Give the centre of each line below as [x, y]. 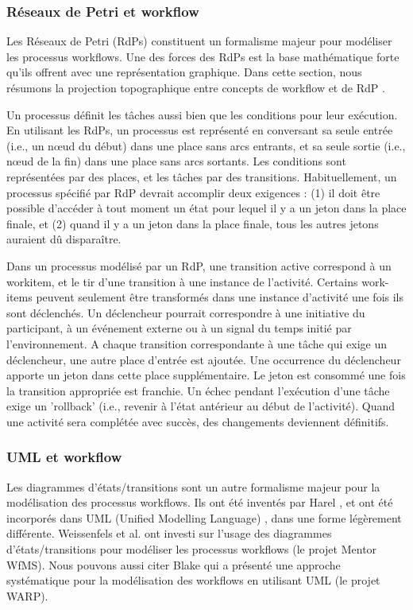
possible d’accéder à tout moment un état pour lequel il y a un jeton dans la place [206, 208]
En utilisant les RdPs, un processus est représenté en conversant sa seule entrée [200, 130]
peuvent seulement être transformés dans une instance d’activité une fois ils [220, 297]
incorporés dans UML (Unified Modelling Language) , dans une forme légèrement [204, 517]
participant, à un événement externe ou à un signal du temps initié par [179, 328]
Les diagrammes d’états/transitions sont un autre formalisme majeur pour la [193, 486]
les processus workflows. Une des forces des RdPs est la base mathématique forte [203, 56]
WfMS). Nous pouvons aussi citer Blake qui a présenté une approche [174, 564]
